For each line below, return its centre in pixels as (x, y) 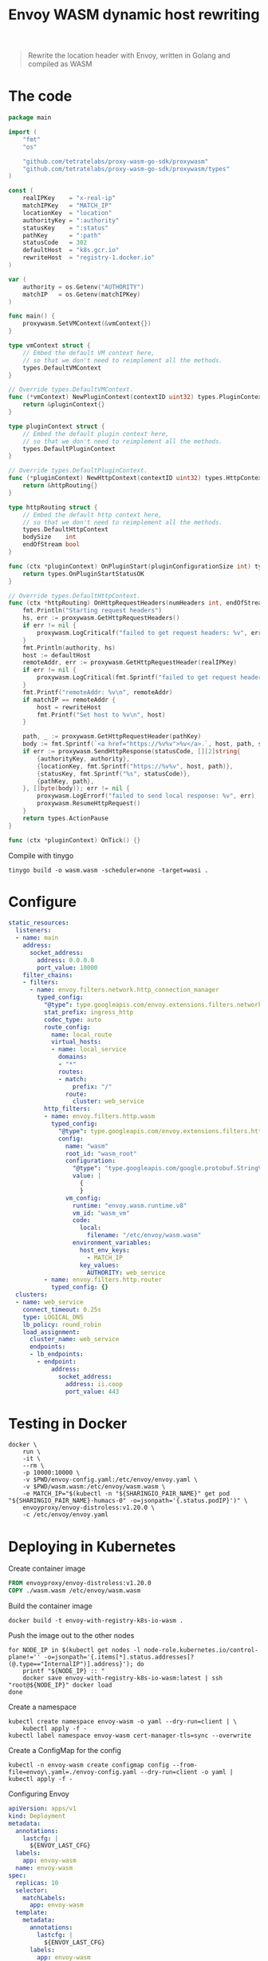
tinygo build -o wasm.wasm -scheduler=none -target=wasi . (108, 870)
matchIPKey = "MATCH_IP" (67, 206)
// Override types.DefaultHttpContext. (75, 596)
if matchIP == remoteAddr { (69, 700)
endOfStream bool (51, 545)
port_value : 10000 (67, 968)
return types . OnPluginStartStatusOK (84, 573)
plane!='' (25, 1657)
